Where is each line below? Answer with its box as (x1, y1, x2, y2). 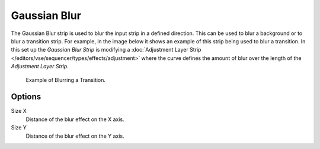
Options (11, 92, 41, 102)
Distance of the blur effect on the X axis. (25, 116, 124, 123)
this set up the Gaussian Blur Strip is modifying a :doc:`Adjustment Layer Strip (11, 46, 201, 53)
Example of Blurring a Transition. (25, 76, 106, 83)
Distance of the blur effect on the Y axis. (25, 132, 124, 140)
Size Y (11, 124, 27, 131)
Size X (11, 107, 27, 115)
